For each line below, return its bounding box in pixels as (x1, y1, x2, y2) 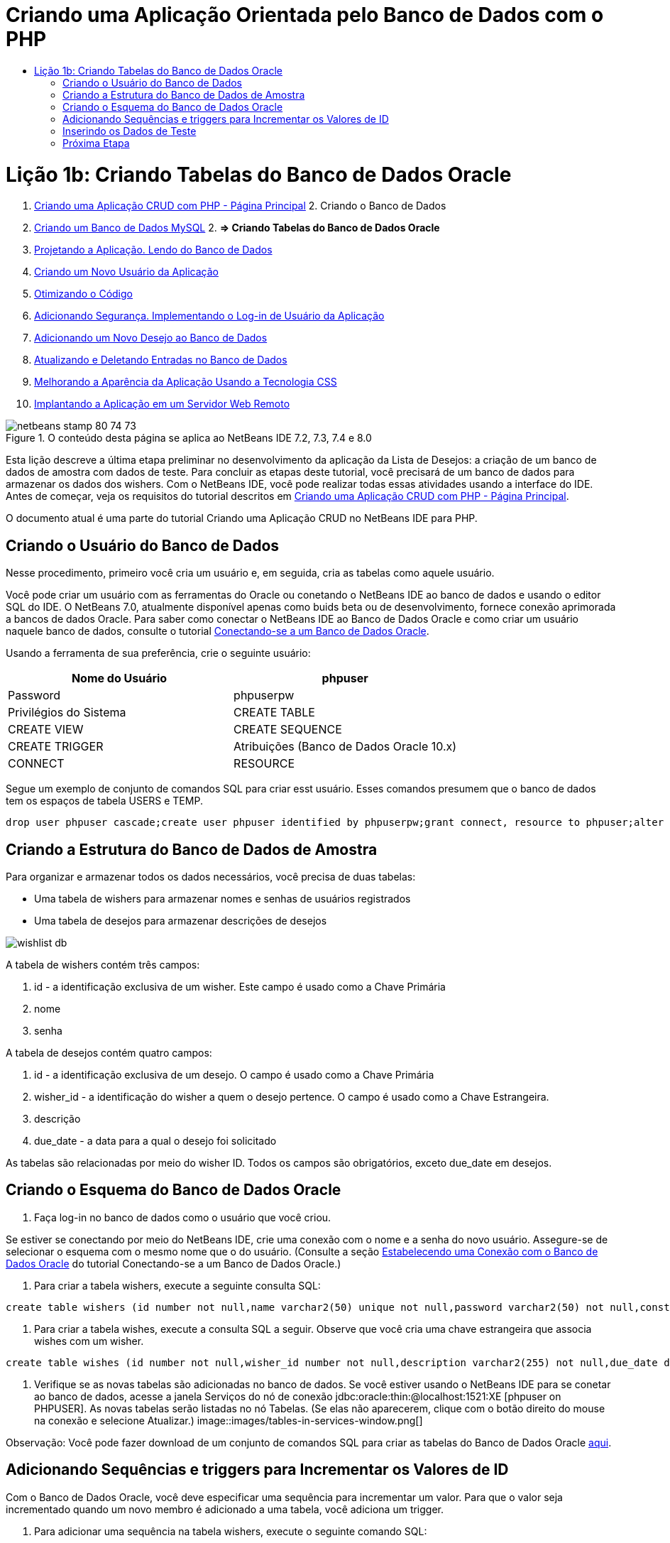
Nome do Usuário (71, 671, 167, 686)
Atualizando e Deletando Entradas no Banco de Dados (34, 354, 287, 366)
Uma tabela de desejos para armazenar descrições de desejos (34, 914, 327, 927)
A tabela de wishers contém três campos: (6, 958, 200, 971)
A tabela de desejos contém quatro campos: (6, 1046, 212, 1059)
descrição (34, 1112, 81, 1125)
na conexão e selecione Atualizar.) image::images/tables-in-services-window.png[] (34, 1414, 423, 1427)
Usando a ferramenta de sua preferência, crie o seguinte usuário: (6, 647, 311, 660)
